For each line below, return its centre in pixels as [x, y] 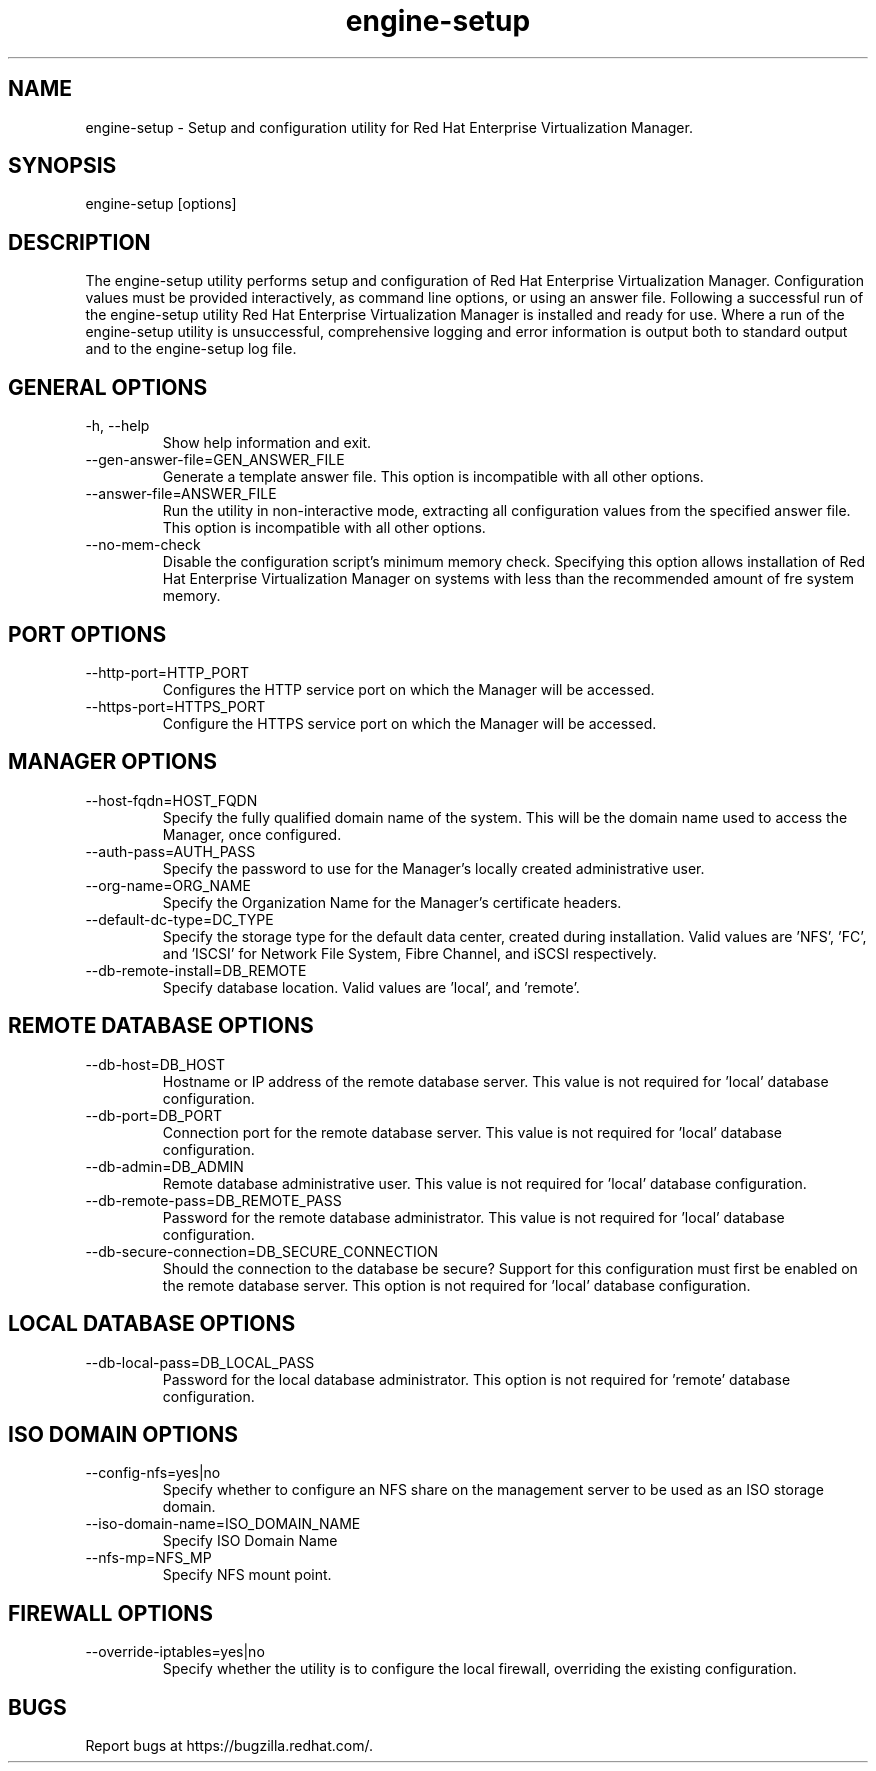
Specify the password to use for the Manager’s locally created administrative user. [433, 868]
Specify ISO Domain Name [250, 1541]
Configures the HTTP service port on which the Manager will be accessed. [408, 689]
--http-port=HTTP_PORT [167, 672]
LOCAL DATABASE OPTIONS [152, 1324]
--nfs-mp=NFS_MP [148, 1558]
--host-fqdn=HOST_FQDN [171, 800]
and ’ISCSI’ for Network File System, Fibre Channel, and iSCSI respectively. [409, 953]
